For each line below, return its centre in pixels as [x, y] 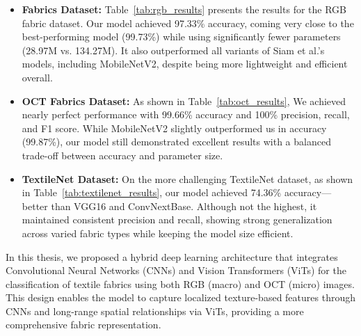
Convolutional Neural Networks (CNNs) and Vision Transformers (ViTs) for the [176, 270]
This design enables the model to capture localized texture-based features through [180, 297]
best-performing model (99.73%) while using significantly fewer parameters [181, 37]
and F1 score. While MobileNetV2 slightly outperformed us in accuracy [174, 128]
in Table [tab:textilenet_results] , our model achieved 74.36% [152, 192]
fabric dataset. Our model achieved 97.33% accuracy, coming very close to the [188, 23]
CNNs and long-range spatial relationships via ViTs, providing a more [155, 311]
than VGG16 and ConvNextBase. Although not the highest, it [184, 206]
